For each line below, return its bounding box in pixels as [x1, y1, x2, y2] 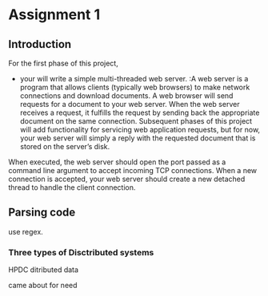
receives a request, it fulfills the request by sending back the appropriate [19, 108, 260, 117]
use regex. [8, 227, 44, 236]
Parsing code [8, 206, 76, 219]
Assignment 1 [8, 6, 101, 24]
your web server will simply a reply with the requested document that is [19, 133, 256, 143]
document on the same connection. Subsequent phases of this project [19, 116, 253, 125]
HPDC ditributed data [8, 265, 78, 274]
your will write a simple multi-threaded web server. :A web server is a [19, 74, 249, 83]
